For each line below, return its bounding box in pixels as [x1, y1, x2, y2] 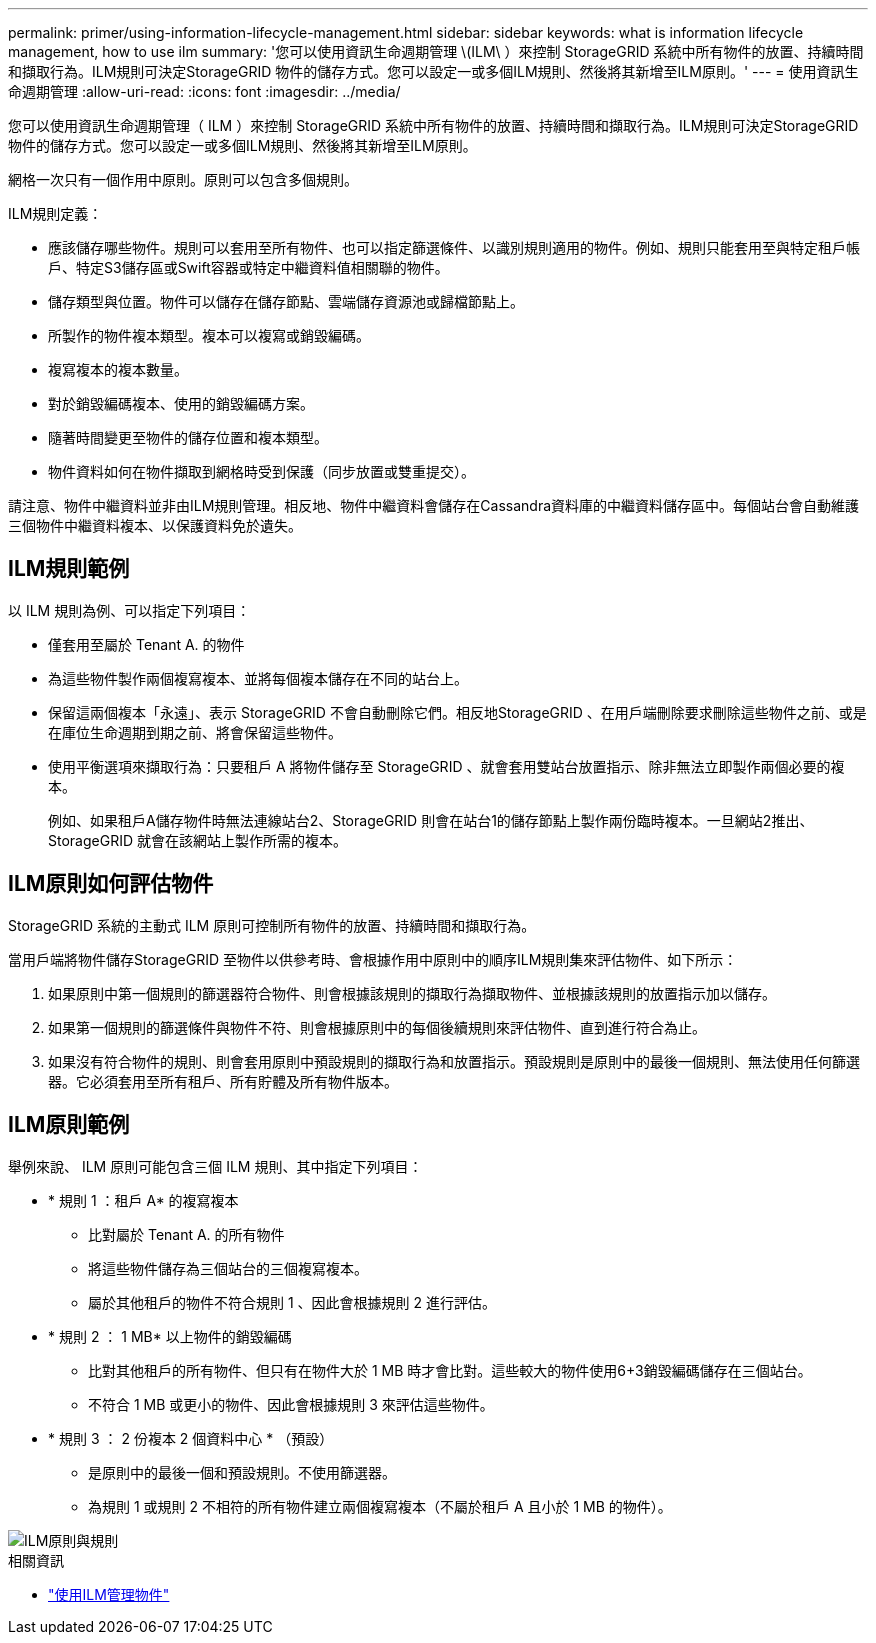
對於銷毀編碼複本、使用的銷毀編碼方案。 [48, 395, 314, 412]
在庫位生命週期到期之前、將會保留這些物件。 [48, 723, 342, 741]
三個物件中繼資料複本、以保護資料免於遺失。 [8, 517, 302, 534]
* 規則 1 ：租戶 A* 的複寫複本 [48, 1191, 239, 1209]
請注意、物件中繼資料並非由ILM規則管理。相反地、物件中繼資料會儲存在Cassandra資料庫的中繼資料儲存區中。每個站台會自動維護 [8, 497, 860, 514]
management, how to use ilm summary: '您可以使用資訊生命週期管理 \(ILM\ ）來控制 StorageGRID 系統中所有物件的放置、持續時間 [8, 43, 864, 60]
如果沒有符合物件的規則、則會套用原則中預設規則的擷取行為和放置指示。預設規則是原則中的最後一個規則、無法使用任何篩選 [48, 1052, 860, 1070]
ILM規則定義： [8, 205, 103, 222]
